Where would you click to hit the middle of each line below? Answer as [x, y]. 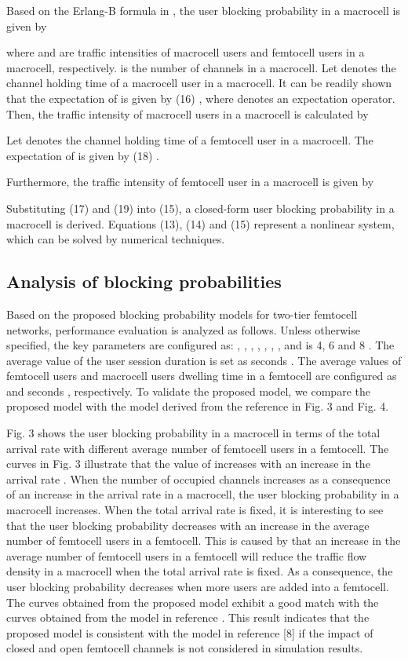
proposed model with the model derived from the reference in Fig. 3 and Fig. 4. [198, 406]
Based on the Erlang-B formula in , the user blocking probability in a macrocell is [203, 10]
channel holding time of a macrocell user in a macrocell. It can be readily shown [199, 83]
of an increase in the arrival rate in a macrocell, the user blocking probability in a [203, 494]
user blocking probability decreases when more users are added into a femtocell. [198, 587]
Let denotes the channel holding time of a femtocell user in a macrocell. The [190, 140]
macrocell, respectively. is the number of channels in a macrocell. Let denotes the [201, 67]
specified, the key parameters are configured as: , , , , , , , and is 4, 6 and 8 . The [200, 345]
